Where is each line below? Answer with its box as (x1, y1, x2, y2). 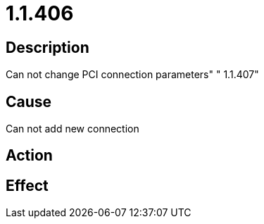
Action (6, 147, 53, 165)
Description (6, 38, 89, 56)
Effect (6, 176, 49, 194)
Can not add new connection (6, 123, 139, 135)
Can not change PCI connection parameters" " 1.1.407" (6, 68, 259, 81)
